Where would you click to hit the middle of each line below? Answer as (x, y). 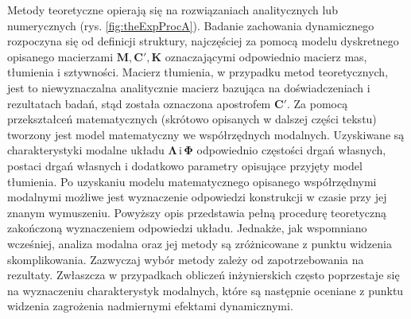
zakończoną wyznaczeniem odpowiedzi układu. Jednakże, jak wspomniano (187, 228)
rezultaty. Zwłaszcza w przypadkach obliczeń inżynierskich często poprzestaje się (204, 275)
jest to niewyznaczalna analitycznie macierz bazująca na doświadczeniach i (189, 87)
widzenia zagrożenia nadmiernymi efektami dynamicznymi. (150, 306)
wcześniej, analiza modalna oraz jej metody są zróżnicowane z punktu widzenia (200, 243)
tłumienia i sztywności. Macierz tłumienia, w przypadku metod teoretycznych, (198, 72)
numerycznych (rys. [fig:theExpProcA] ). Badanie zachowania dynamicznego (191, 25)
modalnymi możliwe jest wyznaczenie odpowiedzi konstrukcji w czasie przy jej (197, 197)
